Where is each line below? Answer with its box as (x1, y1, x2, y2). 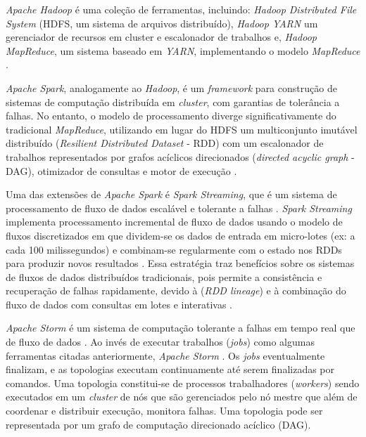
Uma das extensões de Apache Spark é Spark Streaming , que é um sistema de (6, 187, 337, 202)
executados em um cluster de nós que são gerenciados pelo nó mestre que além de (6, 389, 358, 404)
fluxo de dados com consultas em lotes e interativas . (6, 296, 232, 311)
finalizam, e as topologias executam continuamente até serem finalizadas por (6, 362, 335, 377)
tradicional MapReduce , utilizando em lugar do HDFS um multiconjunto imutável (6, 122, 358, 136)
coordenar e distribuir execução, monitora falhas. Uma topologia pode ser (6, 403, 323, 418)
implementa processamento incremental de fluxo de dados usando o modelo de (6, 214, 343, 229)
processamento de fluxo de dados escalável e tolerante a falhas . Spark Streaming (6, 200, 352, 215)
